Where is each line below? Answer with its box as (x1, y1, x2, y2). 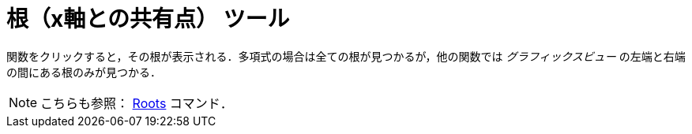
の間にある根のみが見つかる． (6, 65, 161, 79)
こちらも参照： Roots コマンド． (40, 95, 233, 111)
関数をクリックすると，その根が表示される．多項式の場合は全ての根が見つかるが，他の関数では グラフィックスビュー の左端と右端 (6, 49, 686, 63)
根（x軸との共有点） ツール (6, 6, 290, 32)
